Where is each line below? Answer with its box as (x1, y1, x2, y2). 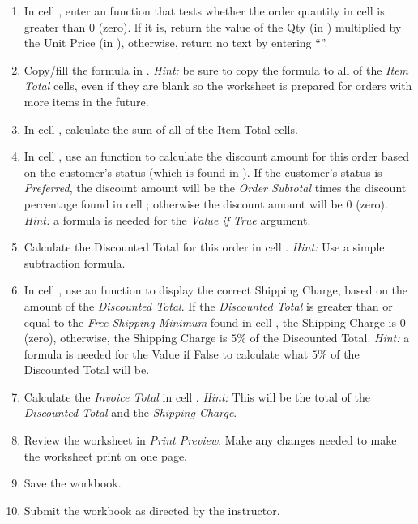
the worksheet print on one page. (23, 447, 188, 464)
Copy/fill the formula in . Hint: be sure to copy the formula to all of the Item (23, 61, 409, 78)
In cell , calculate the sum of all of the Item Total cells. (23, 120, 298, 137)
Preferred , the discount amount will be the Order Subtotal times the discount (23, 179, 407, 196)
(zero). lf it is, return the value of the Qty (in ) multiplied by (98, 18, 402, 35)
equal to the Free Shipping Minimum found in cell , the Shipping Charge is (23, 313, 396, 330)
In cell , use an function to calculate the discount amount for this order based (23, 148, 410, 165)
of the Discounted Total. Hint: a (250, 329, 410, 346)
